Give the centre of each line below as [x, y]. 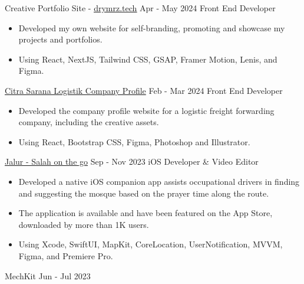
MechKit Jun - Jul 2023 [48, 275]
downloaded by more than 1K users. [84, 224]
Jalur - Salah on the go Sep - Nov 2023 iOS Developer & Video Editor [132, 161]
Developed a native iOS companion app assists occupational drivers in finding [159, 181]
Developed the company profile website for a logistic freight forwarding [146, 110]
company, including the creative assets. [89, 122]
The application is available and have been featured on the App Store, [146, 213]
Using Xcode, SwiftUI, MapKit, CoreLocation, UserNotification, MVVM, [151, 244]
